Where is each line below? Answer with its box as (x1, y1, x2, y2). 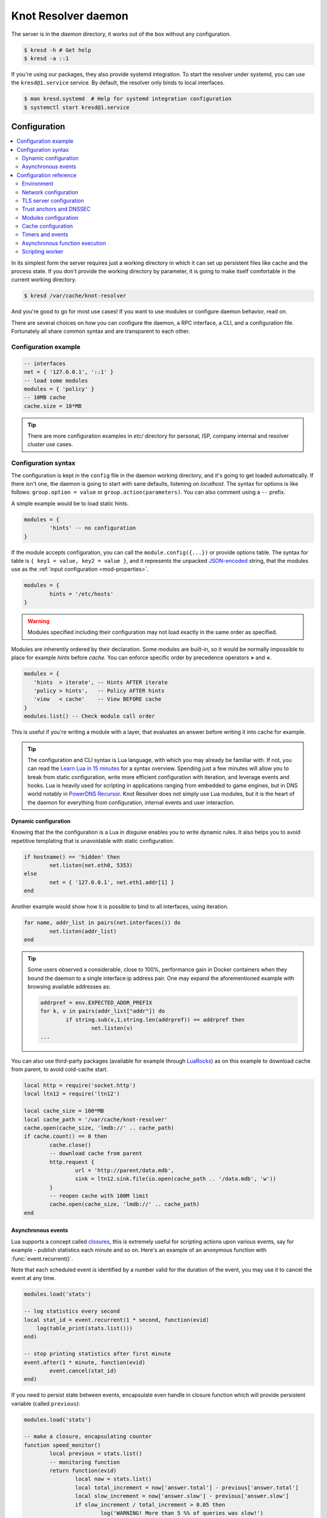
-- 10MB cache (24, 394, 66, 401)
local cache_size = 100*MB (24, 1108, 104, 1114)
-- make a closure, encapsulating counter (24, 1433, 152, 1440)
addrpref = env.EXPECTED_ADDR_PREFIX (40, 999, 153, 1006)
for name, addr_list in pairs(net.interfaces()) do (24, 919, 181, 926)
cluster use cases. (27, 441, 73, 448)
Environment (22, 180, 54, 188)
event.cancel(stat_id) (49, 1367, 117, 1374)
